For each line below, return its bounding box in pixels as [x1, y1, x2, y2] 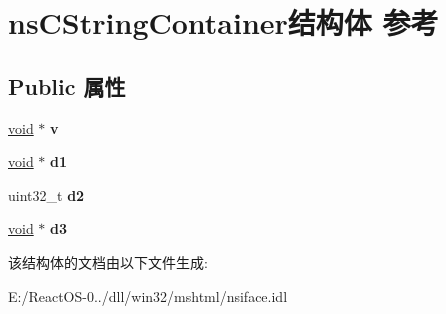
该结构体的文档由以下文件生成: [8, 251, 208, 272]
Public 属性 [8, 70, 126, 101]
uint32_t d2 [8, 184, 85, 205]
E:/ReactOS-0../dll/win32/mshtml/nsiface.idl [8, 285, 288, 306]
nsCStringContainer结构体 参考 [8, 2, 439, 43]
